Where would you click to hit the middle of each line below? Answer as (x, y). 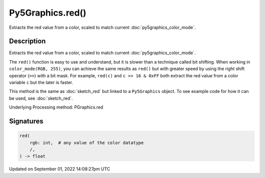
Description (27, 41)
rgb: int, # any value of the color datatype (87, 143)
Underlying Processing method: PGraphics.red (56, 107)
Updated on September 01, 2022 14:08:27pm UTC (60, 169)
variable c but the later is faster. (41, 83)
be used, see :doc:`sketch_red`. (41, 98)
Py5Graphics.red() (48, 13)
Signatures (26, 121)
